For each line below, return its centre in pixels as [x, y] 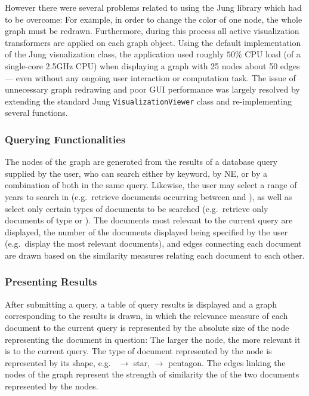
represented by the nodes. [52, 386]
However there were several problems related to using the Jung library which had [153, 7]
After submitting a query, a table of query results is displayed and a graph [141, 304]
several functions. [36, 113]
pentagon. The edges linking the [227, 362]
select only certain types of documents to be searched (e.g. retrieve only [137, 208]
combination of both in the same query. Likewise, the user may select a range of [151, 185]
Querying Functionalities [65, 139]
